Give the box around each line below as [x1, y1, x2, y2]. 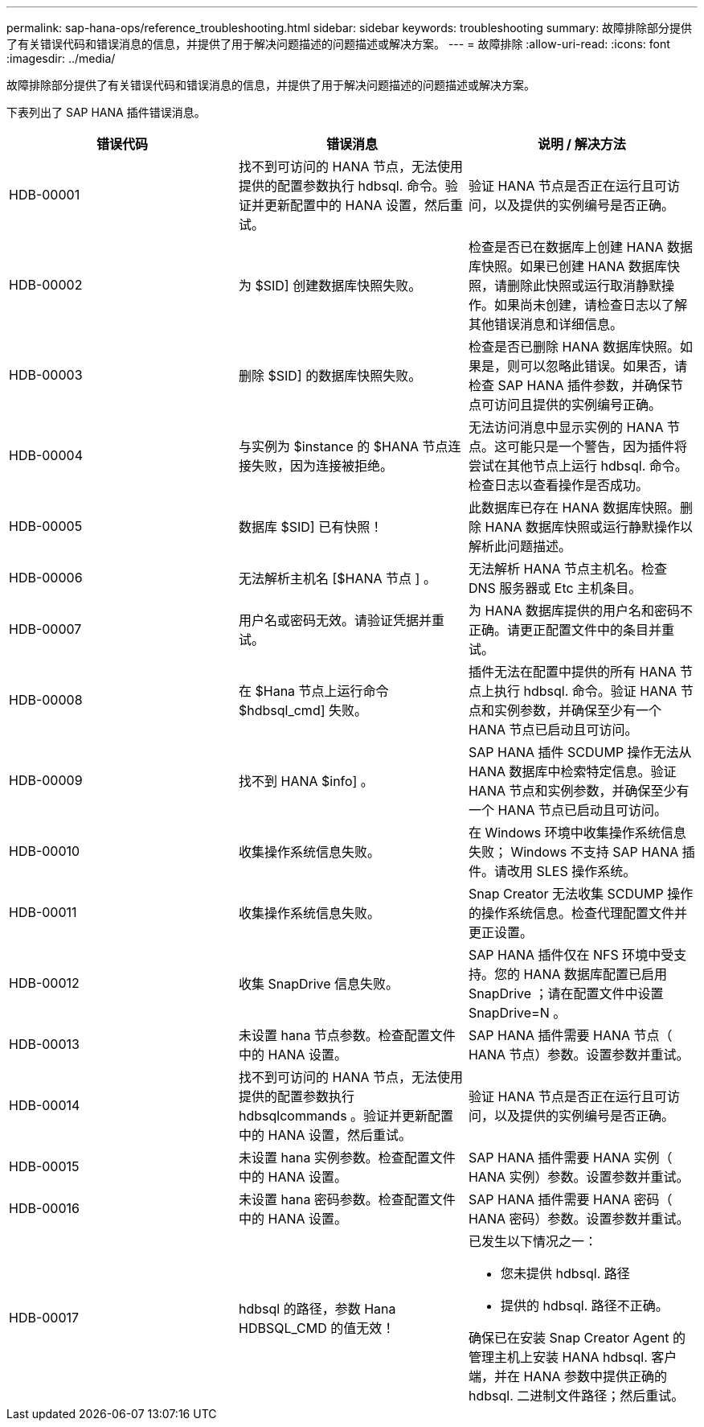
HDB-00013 [9, 1036, 80, 1052]
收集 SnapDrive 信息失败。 [238, 976, 399, 992]
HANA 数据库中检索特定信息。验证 [468, 763, 677, 779]
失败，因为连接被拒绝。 [251, 458, 393, 474]
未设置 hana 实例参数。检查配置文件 [238, 1149, 456, 1166]
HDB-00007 [9, 621, 82, 637]
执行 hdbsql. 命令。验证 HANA [493, 683, 677, 699]
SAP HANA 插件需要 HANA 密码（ [468, 1191, 673, 1207]
